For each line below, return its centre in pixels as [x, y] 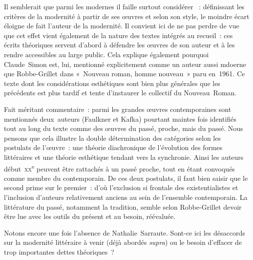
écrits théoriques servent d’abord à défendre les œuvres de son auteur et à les [119, 45]
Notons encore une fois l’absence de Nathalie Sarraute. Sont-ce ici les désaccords [125, 232]
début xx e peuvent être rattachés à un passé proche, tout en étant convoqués [119, 168]
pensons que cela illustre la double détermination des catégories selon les [112, 138]
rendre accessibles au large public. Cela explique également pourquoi [106, 54]
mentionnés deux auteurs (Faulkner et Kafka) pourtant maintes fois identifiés [120, 119]
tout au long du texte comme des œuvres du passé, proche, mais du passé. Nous [124, 128]
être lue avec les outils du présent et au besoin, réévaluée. [90, 216]
